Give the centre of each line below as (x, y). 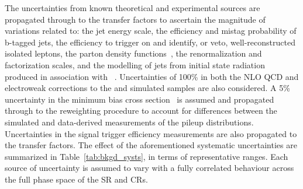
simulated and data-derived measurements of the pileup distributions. (129, 122)
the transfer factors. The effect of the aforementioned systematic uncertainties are (151, 145)
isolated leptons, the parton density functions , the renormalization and (133, 53)
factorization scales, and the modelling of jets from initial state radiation (135, 64)
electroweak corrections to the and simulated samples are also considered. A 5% (147, 88)
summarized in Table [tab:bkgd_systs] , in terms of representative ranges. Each (147, 156)
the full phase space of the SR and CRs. (76, 179)
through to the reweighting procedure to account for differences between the (141, 111)
